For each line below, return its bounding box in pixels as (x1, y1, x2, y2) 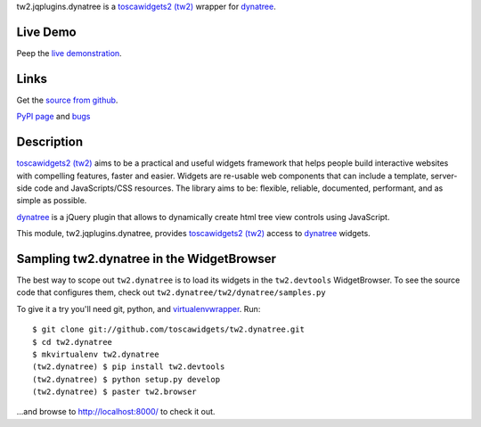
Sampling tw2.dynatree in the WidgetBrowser (16, 250, 276, 267)
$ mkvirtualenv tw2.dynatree (32, 349, 159, 359)
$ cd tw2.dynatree (32, 337, 113, 347)
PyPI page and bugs (16, 111, 91, 122)
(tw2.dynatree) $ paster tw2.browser (32, 387, 198, 397)
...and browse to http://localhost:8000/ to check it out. (16, 406, 216, 417)
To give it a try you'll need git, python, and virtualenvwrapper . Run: (16, 303, 261, 314)
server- (430, 170, 458, 181)
